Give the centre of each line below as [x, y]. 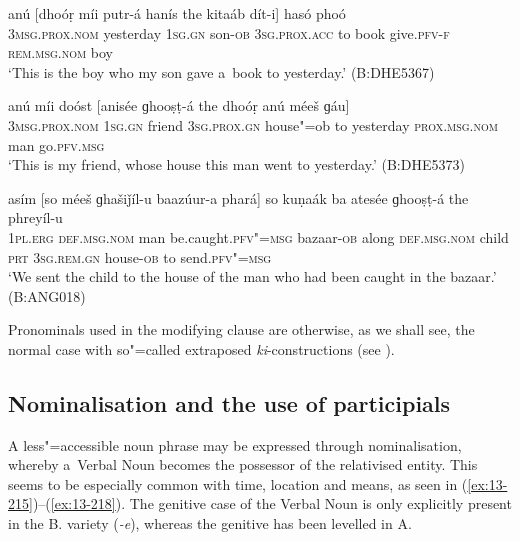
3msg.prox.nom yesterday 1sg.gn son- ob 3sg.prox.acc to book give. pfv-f [229, 32]
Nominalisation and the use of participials [229, 402]
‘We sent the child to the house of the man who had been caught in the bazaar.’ [252, 276]
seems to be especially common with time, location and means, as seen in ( [238, 483]
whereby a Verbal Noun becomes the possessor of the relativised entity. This [243, 464]
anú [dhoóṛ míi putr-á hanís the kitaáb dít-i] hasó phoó [177, 13]
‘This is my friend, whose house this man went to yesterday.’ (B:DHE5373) [236, 164]
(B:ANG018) [47, 295]
